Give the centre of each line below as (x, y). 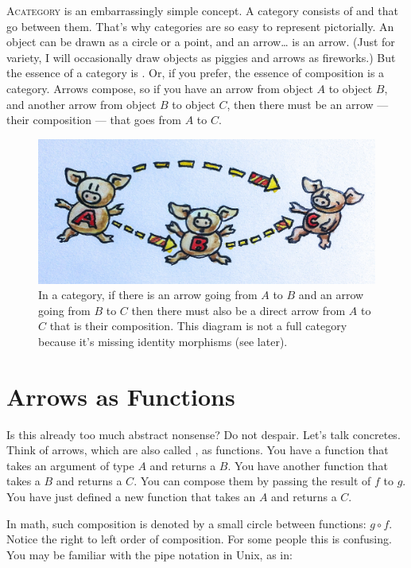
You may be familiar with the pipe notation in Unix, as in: (149, 554)
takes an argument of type (70, 465)
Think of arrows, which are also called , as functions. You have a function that (198, 450)
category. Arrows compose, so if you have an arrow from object (160, 88)
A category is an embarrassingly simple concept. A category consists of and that (202, 10)
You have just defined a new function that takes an (131, 496)
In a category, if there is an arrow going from (148, 295)
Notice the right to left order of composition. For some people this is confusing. (199, 539)
